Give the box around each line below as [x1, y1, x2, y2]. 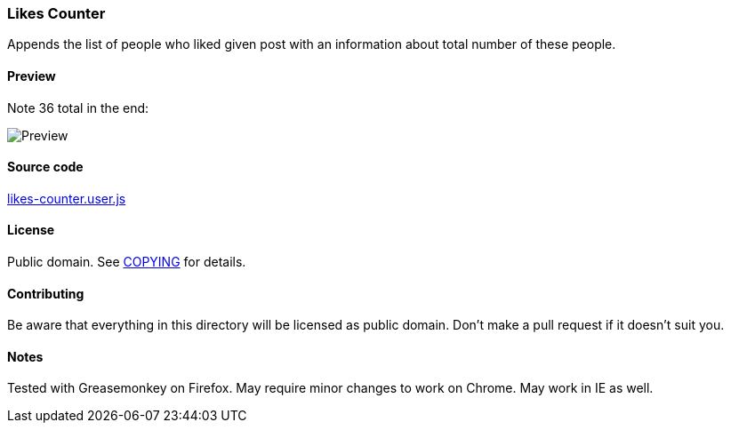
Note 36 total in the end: [7, 100, 149, 115]
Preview [7, 68, 56, 84]
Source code [7, 159, 84, 175]
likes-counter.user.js [7, 190, 126, 206]
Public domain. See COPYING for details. [7, 254, 246, 270]
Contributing [7, 285, 84, 301]
